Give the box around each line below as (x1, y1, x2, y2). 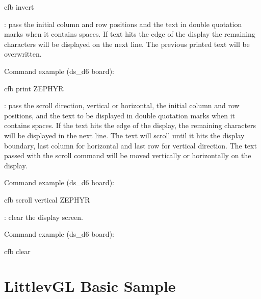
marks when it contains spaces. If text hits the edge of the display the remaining (4, 29, 255, 39)
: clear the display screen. (4, 211, 83, 222)
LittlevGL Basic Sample (4, 276, 176, 296)
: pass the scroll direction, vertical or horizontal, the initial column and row (4, 100, 240, 111)
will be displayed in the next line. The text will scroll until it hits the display (4, 130, 245, 140)
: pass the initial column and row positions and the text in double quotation (4, 18, 242, 29)
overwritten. (4, 48, 42, 59)
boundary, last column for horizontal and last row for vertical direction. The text (4, 140, 257, 151)
